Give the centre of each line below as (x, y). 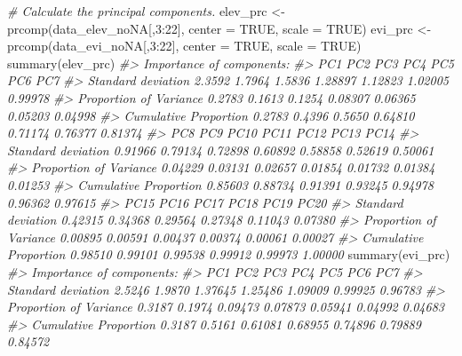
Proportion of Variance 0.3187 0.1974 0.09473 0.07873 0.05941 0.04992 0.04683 (226, 307)
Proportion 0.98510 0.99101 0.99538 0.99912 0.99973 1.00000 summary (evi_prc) (229, 254)
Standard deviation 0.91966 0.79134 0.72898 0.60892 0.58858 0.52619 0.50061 (221, 150)
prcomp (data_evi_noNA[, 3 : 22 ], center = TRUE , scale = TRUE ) (184, 46)
